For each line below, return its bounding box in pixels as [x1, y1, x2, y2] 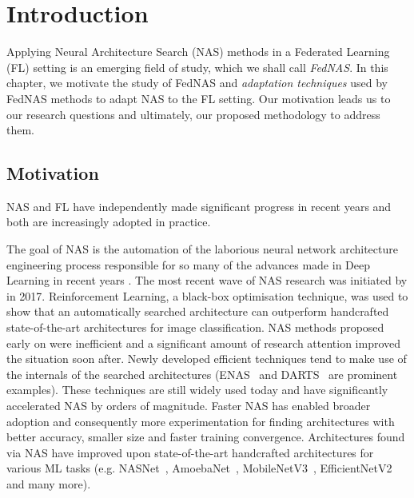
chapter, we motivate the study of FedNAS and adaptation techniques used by [6, 74, 388, 91]
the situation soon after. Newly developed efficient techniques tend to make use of [6, 350, 407, 367]
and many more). [6, 475, 91, 492]
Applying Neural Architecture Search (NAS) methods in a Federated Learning [6, 43, 390, 60]
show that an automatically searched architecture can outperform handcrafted [6, 303, 389, 320]
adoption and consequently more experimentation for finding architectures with [6, 412, 395, 429]
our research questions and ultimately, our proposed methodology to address [6, 106, 380, 122]
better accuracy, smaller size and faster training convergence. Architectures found [6, 428, 405, 445]
